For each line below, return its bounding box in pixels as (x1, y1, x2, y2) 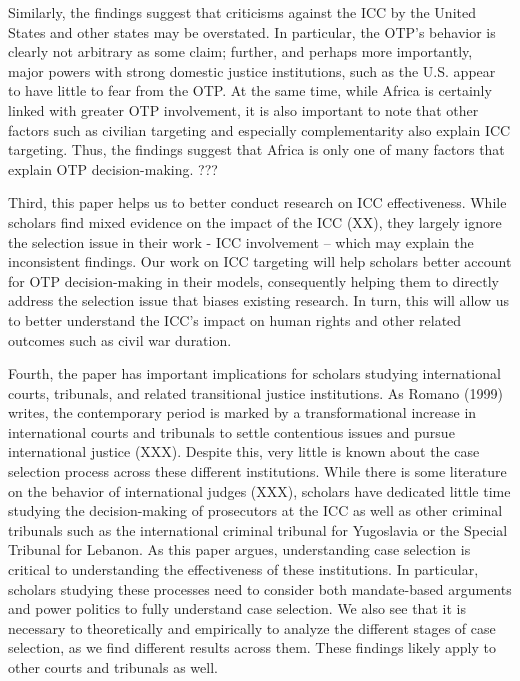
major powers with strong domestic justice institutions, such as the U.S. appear (8, 60, 496, 81)
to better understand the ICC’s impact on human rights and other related (8, 309, 462, 330)
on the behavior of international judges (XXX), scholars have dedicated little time (8, 480, 511, 501)
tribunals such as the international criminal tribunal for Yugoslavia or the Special (8, 519, 508, 540)
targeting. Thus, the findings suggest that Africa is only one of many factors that (8, 139, 505, 160)
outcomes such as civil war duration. (8, 329, 232, 350)
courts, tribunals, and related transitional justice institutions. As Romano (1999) (8, 382, 503, 403)
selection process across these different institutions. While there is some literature (8, 461, 507, 482)
